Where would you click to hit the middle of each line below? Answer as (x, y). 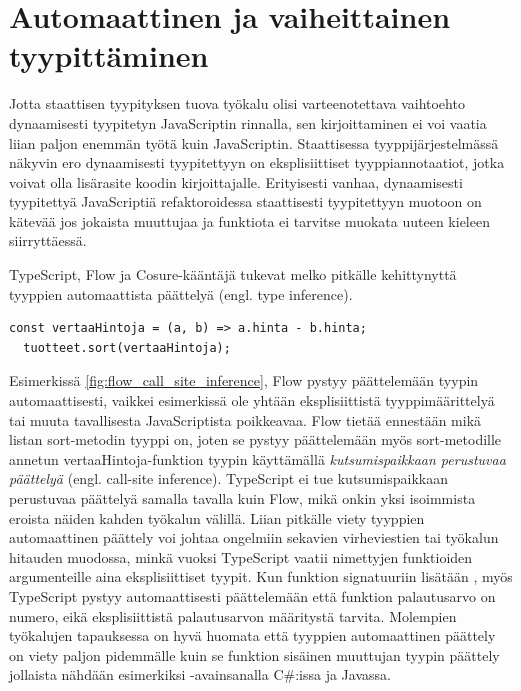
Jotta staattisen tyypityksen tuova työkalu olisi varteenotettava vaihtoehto (237, 103)
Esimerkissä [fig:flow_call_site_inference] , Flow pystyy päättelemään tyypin (244, 380)
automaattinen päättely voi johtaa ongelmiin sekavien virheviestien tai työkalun (254, 537)
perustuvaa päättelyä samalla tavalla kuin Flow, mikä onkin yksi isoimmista (242, 498)
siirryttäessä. (48, 240)
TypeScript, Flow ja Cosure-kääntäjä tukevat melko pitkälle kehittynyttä (233, 274)
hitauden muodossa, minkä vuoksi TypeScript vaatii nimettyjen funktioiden (241, 556)
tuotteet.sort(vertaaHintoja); (127, 347)
